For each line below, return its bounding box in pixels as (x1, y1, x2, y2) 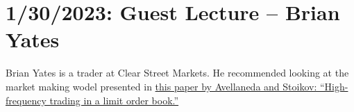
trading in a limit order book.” (49, 93, 179, 107)
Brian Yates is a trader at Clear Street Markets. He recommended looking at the (6, 65, 349, 80)
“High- (319, 79, 348, 93)
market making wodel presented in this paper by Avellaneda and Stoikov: (6, 79, 317, 93)
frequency (6, 93, 47, 107)
